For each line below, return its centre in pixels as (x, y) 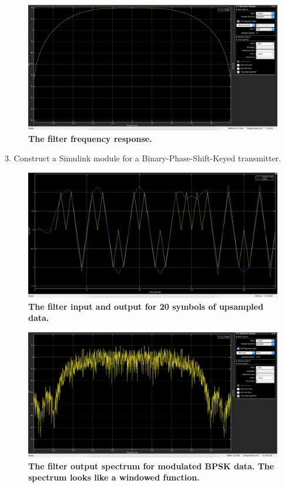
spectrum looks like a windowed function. (114, 477)
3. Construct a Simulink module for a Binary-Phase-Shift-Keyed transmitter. (143, 158)
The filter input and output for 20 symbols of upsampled (146, 306)
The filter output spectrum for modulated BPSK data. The (151, 466)
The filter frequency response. (90, 138)
